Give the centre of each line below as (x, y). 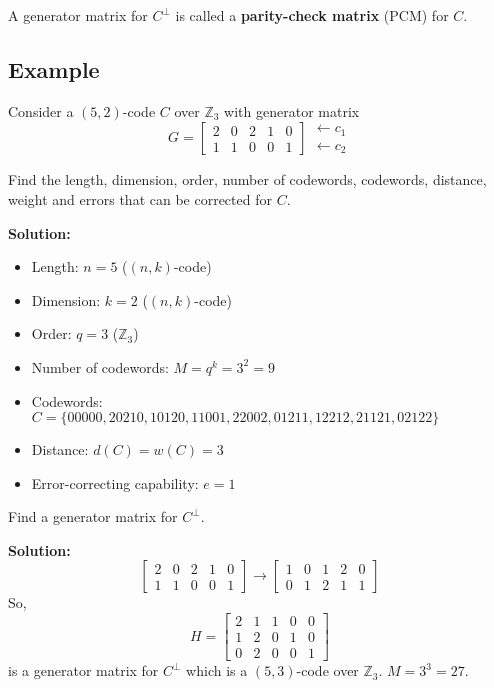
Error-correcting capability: (115, 482)
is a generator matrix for (83, 670)
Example (54, 68)
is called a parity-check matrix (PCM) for (312, 15)
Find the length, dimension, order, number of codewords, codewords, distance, (247, 179)
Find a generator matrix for (93, 516)
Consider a (41, 110)
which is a (217, 670)
